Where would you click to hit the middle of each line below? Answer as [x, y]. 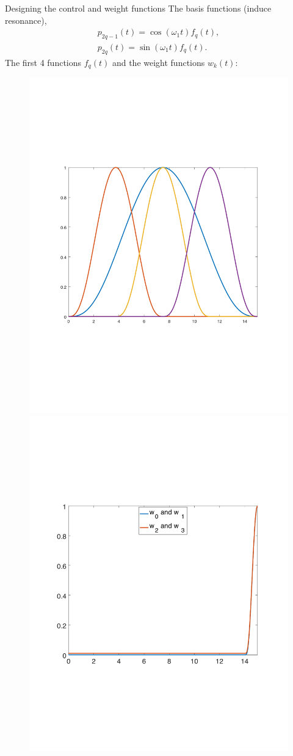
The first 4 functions [43, 62]
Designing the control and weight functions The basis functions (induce [138, 8]
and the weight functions [158, 62]
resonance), [26, 20]
